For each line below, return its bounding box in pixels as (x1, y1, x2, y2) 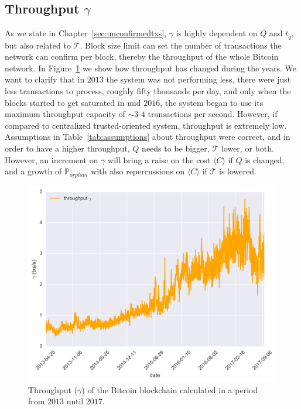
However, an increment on (5, 153, 98, 166)
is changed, (245, 153, 285, 166)
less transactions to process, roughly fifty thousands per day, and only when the (5, 85, 291, 97)
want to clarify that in (5, 73, 85, 85)
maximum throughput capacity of (5, 108, 125, 120)
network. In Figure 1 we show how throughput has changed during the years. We (5, 61, 297, 74)
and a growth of (5, 165, 62, 177)
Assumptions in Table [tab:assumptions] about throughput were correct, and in (5, 130, 290, 143)
